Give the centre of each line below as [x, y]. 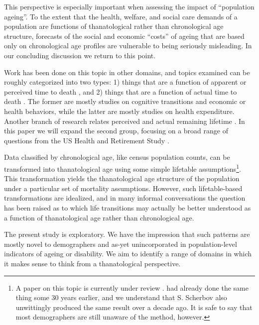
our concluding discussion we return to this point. [80, 55]
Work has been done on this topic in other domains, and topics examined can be [127, 72]
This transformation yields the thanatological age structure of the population [122, 178]
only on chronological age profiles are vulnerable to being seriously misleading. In [128, 46]
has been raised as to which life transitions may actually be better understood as [128, 207]
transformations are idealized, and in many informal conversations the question [125, 198]
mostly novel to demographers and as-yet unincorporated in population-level [121, 244]
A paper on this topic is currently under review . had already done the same [132, 287]
